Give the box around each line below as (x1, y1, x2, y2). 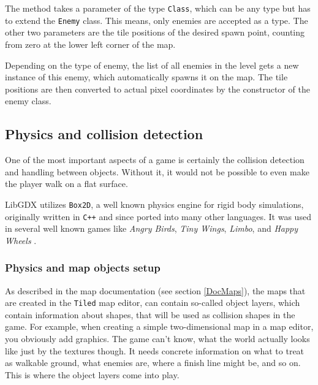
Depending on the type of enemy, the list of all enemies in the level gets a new (5, 58, 299, 71)
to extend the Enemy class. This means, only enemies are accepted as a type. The (5, 13, 308, 26)
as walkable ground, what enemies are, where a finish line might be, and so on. (5, 356, 301, 369)
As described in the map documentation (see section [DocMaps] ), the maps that (5, 284, 306, 297)
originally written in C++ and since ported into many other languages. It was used (5, 210, 311, 223)
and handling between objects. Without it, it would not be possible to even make (5, 165, 309, 178)
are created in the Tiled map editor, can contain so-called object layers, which (5, 296, 300, 309)
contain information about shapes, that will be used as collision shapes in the (5, 308, 295, 321)
